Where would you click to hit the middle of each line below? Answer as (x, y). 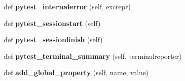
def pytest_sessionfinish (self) (53, 40)
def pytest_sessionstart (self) (52, 23)
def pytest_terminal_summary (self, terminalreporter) (93, 56)
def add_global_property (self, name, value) (76, 72)
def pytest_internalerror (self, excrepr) (68, 6)
